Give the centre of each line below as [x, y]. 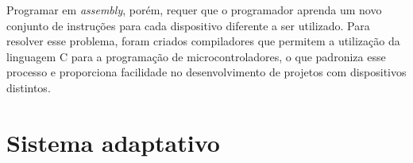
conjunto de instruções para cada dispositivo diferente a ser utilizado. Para [188, 25]
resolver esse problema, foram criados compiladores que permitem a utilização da [203, 41]
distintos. [29, 87]
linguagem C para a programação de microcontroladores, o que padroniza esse [196, 56]
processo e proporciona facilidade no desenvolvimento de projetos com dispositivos [206, 72]
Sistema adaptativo [113, 142]
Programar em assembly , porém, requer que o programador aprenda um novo [194, 10]
